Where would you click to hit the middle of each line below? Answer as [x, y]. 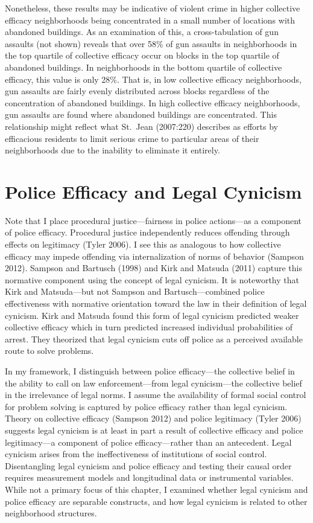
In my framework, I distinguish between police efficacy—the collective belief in [150, 371]
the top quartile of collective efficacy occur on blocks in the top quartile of [142, 55]
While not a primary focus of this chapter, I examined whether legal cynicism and [156, 489]
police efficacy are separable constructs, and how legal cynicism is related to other [156, 501]
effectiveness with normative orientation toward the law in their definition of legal [156, 303]
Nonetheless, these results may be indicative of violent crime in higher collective [153, 8]
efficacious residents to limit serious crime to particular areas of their [132, 138]
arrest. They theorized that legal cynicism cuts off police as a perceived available [154, 339]
